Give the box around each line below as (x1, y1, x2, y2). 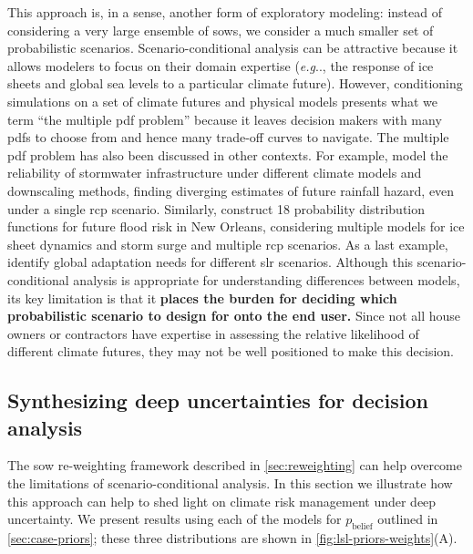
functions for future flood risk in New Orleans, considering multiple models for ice (7, 217, 465, 236)
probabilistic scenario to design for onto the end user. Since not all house (7, 306, 461, 325)
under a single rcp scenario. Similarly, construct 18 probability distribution (7, 199, 426, 218)
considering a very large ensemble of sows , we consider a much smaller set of (7, 20, 434, 39)
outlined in (377, 509, 438, 528)
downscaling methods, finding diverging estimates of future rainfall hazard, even (7, 180, 455, 200)
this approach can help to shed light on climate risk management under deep (7, 491, 437, 510)
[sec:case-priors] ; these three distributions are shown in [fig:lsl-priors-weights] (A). (7, 528, 458, 548)
